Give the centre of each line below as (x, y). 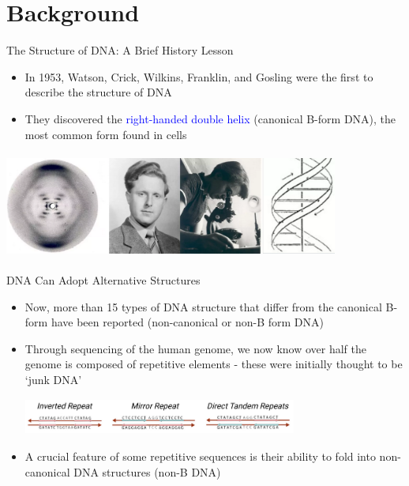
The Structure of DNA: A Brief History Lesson (120, 50)
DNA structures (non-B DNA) (147, 472)
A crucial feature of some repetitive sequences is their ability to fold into (200, 456)
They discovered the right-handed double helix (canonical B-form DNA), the (210, 118)
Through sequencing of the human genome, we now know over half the (195, 348)
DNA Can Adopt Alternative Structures (103, 279)
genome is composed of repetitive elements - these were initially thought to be (214, 364)
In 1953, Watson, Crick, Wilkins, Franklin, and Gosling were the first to (199, 76)
